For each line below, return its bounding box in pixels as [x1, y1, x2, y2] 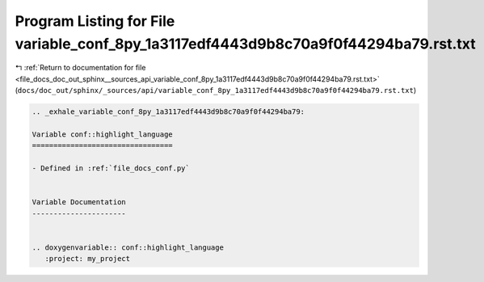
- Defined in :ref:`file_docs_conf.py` [32, 164, 190, 173]
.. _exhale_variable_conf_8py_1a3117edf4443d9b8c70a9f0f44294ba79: [32, 107, 305, 116]
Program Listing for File [15, 12, 175, 30]
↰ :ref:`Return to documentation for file [15, 63, 146, 73]
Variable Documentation [32, 198, 127, 207]
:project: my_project [44, 255, 131, 263]
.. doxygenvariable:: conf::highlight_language [32, 242, 224, 252]
